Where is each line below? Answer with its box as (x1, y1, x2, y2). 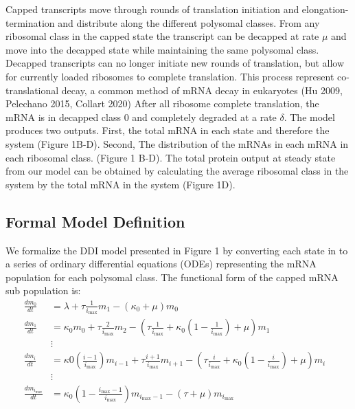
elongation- (301, 2, 349, 16)
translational (5, 82, 59, 97)
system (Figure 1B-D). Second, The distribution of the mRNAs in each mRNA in (5, 136, 349, 151)
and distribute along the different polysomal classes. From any (58, 15, 320, 30)
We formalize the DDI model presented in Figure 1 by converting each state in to (5, 243, 348, 257)
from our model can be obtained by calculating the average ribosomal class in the (5, 164, 349, 178)
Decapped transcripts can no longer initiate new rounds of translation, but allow (5, 56, 345, 70)
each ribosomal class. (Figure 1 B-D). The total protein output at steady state (5, 150, 336, 164)
